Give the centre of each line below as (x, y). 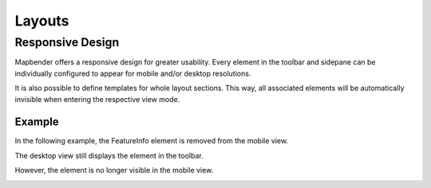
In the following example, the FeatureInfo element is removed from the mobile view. (152, 141)
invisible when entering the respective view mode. (97, 99)
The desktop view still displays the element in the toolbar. (109, 155)
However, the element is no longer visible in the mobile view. (114, 170)
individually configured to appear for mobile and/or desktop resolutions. (133, 73)
